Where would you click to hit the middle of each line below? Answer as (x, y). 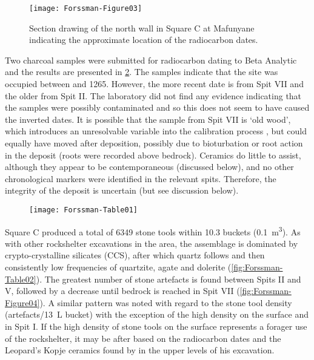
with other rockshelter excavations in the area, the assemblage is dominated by (152, 243)
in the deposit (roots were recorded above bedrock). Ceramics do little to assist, (153, 155)
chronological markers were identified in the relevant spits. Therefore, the (141, 178)
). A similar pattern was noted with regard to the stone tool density (166, 302)
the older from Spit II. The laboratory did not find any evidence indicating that (153, 95)
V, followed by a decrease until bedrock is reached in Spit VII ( (122, 291)
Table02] (21, 279)
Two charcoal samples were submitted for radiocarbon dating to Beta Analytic (151, 60)
